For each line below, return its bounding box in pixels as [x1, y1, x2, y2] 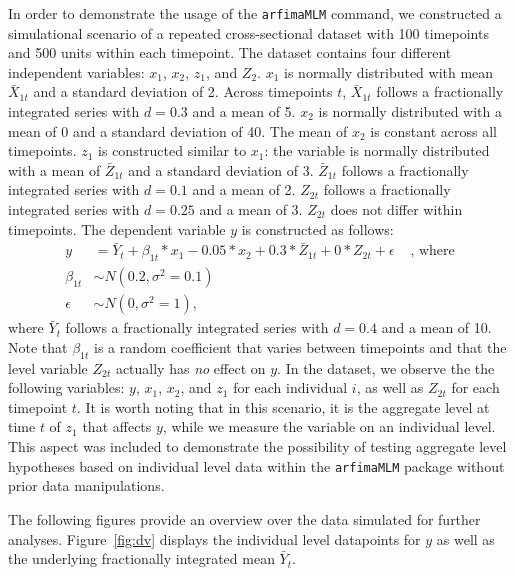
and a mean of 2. [192, 179, 296, 200]
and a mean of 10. [381, 317, 492, 338]
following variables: [8, 377, 125, 398]
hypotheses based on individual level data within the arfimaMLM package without [8, 455, 505, 476]
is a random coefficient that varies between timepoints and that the [94, 336, 507, 357]
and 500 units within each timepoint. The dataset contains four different [8, 42, 452, 63]
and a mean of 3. [199, 199, 303, 219]
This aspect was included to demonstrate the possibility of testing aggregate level [8, 436, 507, 457]
